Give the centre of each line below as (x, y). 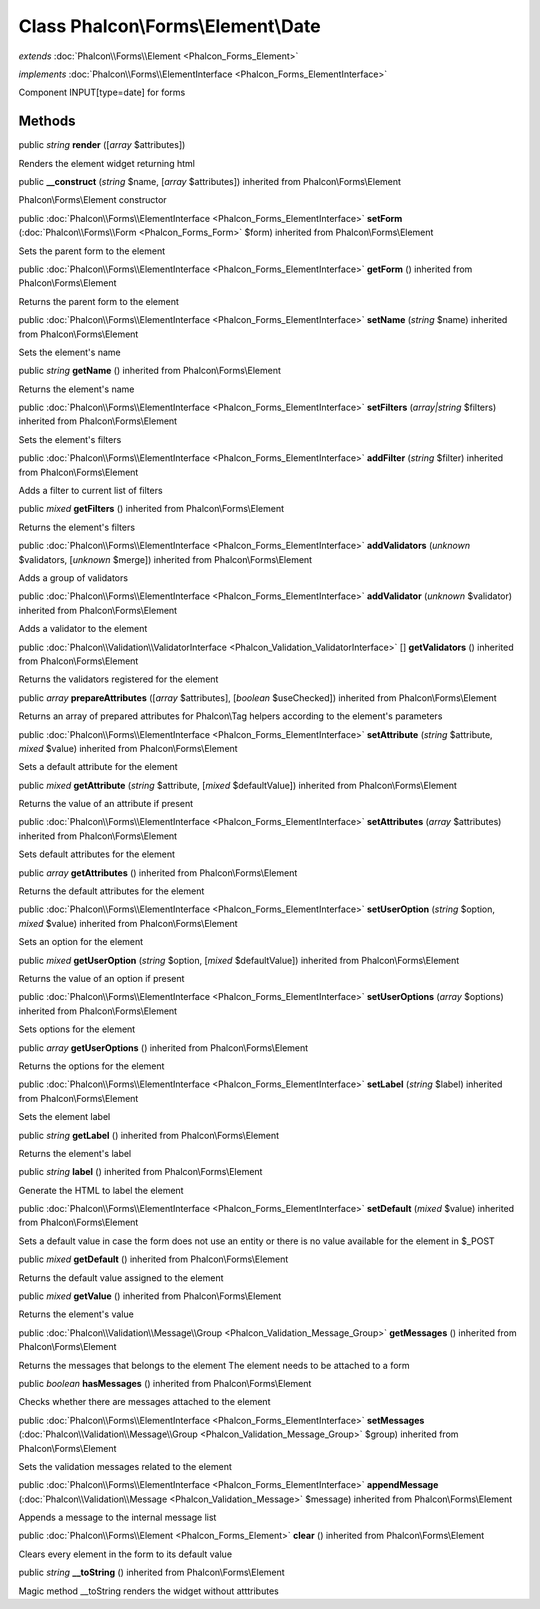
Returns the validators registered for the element (118, 679)
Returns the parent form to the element (99, 301)
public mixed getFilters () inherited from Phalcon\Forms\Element (151, 509)
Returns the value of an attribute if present (106, 804)
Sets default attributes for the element (96, 854)
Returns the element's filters (76, 527)
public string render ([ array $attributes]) (102, 145)
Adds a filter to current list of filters (91, 491)
